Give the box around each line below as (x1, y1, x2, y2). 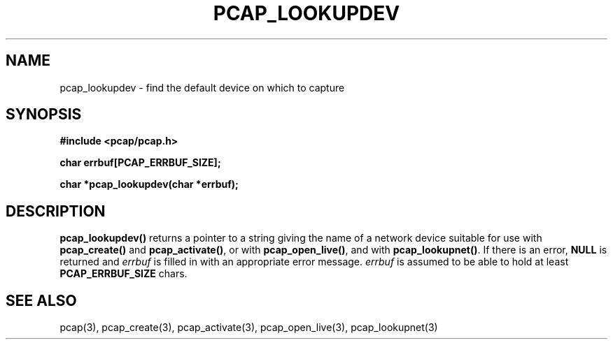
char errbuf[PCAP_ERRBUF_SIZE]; (59, 156, 221, 169)
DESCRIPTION (6, 202, 106, 220)
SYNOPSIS (6, 105, 82, 124)
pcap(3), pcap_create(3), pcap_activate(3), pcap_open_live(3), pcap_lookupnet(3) (59, 321, 438, 334)
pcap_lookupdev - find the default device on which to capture (59, 81, 345, 94)
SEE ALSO (6, 291, 77, 309)
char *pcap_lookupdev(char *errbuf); (59, 178, 239, 191)
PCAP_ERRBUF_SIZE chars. (59, 267, 188, 280)
